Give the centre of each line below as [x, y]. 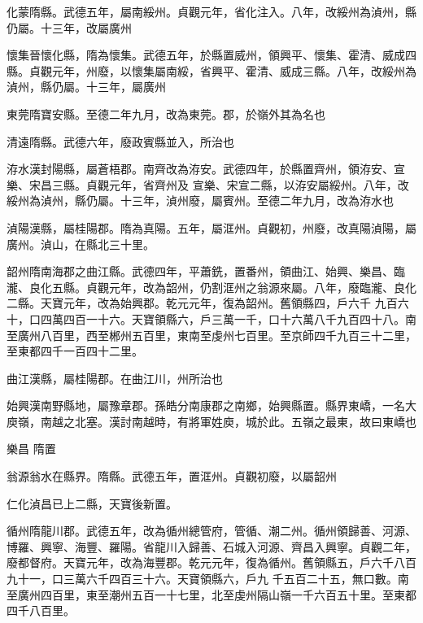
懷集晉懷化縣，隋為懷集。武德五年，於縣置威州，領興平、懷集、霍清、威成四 [211, 55]
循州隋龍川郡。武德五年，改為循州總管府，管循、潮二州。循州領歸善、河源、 [211, 531]
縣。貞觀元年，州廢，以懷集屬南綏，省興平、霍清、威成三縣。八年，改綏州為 [211, 70]
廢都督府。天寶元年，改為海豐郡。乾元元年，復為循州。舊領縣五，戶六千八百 [211, 562]
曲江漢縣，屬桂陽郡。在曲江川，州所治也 [115, 378]
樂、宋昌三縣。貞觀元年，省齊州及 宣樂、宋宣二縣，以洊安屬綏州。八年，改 [208, 184]
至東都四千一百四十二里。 [75, 351]
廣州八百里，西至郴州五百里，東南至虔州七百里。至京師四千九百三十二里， [217, 335]
